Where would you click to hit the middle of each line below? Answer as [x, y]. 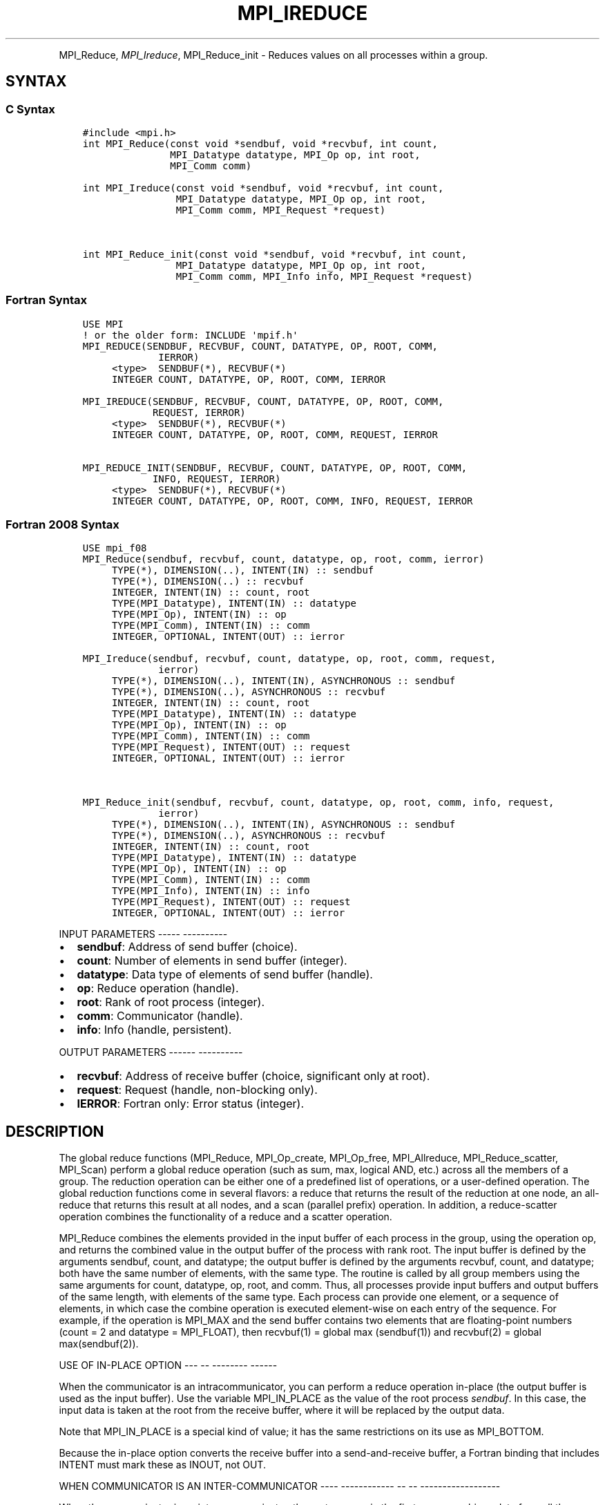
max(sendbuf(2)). [99, 1344]
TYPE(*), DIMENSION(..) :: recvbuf [208, 581]
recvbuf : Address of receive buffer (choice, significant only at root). [253, 1076]
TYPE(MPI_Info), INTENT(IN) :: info [211, 891]
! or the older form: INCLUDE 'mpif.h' [190, 335]
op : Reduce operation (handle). [158, 988]
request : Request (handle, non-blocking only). [197, 1090]
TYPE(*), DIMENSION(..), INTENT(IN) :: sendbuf [243, 570]
